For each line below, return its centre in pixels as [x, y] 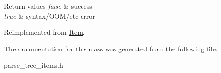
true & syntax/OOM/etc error [50, 15]
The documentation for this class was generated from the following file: [111, 48]
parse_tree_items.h [34, 65]
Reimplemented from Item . [44, 32]
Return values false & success [48, 6]
